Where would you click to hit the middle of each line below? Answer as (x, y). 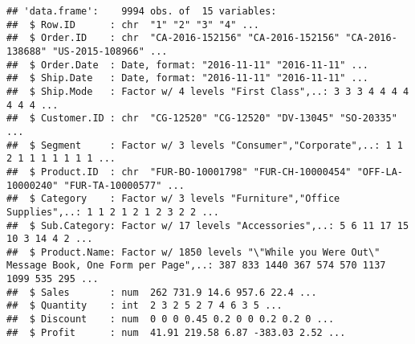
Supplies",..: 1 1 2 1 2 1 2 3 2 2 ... (113, 212)
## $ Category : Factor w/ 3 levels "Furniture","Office (173, 199)
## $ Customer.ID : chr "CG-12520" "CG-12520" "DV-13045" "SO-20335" (202, 119)
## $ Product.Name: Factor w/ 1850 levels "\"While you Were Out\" (193, 252)
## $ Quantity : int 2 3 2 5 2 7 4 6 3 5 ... (144, 306)
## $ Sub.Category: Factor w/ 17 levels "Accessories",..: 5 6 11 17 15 (208, 225)
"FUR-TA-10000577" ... (124, 185)
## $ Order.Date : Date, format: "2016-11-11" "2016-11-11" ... (188, 65)
